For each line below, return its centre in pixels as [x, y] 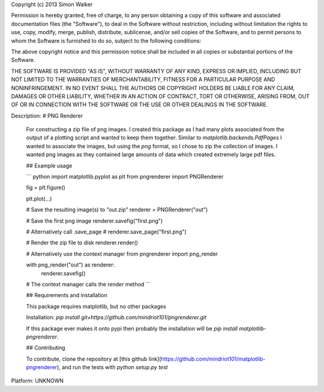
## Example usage [49, 166]
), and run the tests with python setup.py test [112, 367]
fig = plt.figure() [46, 188]
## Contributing [46, 348]
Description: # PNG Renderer [47, 116]
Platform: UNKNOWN [37, 381]
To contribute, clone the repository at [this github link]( [94, 359]
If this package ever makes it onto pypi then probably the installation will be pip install [132, 328]
